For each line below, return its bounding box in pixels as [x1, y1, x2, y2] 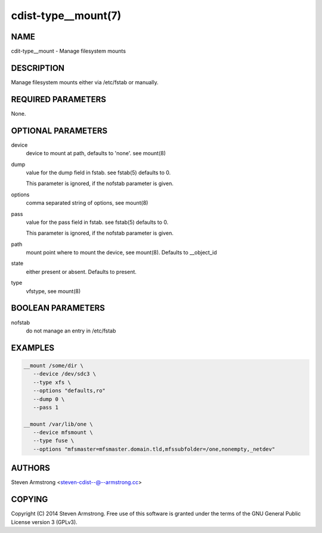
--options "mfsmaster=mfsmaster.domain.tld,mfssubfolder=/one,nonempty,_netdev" [33, 445, 275, 452]
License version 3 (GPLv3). [11, 518, 78, 525]
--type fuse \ [33, 438, 75, 444]
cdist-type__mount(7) [11, 9, 122, 22]
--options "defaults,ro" [33, 387, 106, 394]
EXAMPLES [11, 343, 55, 353]
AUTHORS [11, 463, 51, 473]
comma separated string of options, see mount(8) [26, 199, 148, 207]
